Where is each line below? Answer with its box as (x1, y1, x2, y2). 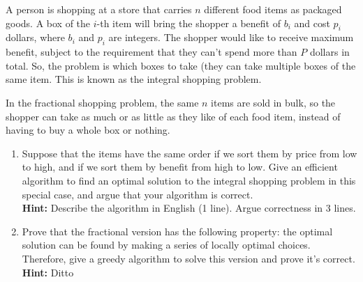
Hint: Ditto (22, 265, 74, 279)
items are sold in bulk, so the (211, 95, 336, 109)
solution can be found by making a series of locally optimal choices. (22, 237, 311, 252)
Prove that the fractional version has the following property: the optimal (22, 224, 333, 238)
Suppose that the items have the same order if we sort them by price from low (22, 146, 357, 160)
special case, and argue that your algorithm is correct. (22, 187, 253, 201)
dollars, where (6, 30, 65, 45)
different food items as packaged (204, 2, 342, 16)
